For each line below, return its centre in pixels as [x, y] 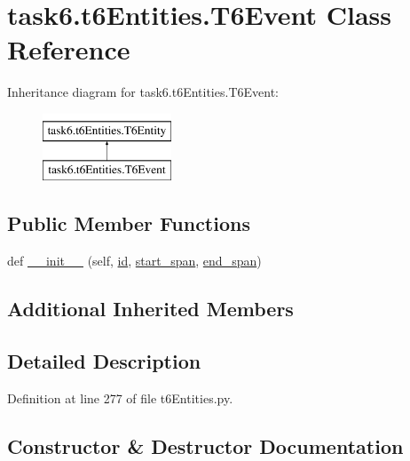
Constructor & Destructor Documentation [205, 445]
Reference [69, 49]
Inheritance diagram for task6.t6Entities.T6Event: [143, 92]
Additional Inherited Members [150, 309]
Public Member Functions [129, 223]
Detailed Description [104, 361]
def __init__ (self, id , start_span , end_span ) [134, 261]
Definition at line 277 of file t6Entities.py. [120, 397]
